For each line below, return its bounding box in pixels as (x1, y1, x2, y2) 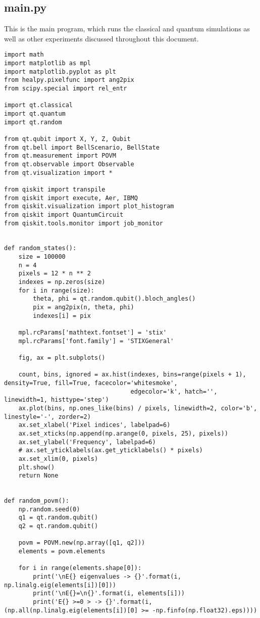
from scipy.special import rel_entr (4, 85, 127, 92)
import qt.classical (4, 102, 73, 109)
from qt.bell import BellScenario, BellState (4, 144, 160, 151)
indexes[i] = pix (33, 312, 91, 319)
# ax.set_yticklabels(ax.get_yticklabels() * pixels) (18, 447, 203, 454)
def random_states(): (4, 245, 77, 252)
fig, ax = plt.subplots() (18, 354, 106, 362)
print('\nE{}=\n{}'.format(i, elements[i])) (33, 590, 185, 597)
